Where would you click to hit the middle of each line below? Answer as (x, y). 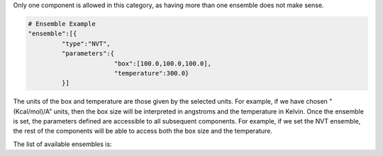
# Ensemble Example (62, 24)
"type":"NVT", (86, 43)
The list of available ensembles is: (63, 144)
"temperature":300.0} (151, 73)
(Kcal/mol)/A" (33, 111)
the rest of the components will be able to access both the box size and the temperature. (143, 131)
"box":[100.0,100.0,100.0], (163, 63)
